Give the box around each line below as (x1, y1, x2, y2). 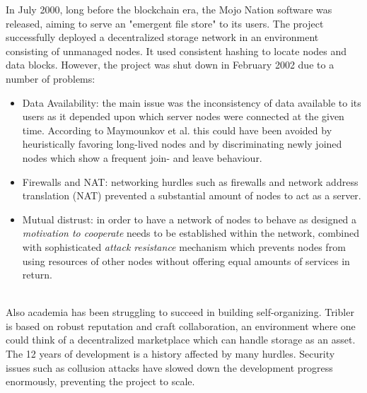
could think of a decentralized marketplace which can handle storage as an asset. (6, 332, 356, 347)
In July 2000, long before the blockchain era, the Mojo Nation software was (6, 2, 332, 16)
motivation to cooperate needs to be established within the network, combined (22, 225, 359, 240)
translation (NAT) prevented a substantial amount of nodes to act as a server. (22, 188, 361, 203)
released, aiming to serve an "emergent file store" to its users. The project (6, 16, 324, 30)
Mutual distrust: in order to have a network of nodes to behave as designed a (22, 211, 357, 226)
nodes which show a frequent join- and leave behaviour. (22, 150, 262, 165)
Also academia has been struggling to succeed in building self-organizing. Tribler (6, 305, 354, 319)
